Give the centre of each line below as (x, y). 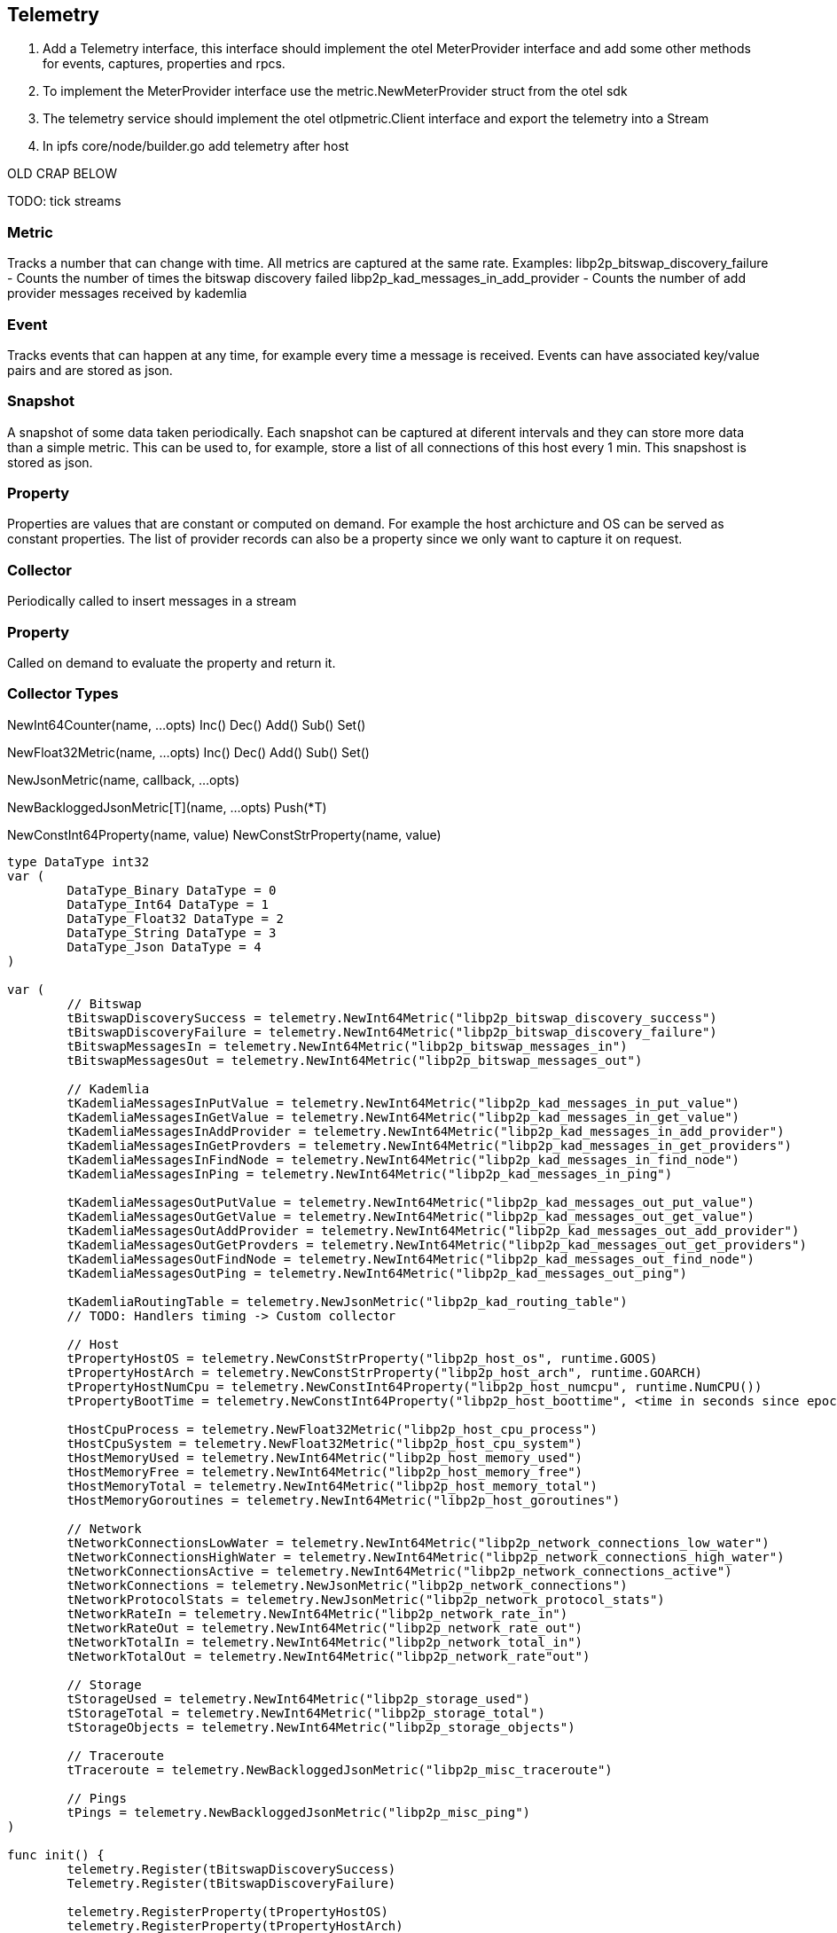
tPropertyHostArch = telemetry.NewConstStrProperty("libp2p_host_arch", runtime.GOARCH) (384, 1372)
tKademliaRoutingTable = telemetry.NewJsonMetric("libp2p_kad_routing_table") (347, 1301)
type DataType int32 (78, 861)
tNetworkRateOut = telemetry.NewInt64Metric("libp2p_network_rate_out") (325, 1628)
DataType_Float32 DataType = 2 (175, 918)
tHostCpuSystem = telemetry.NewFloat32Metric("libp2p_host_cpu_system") (325, 1443)
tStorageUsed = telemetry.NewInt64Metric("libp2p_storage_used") (299, 1698)
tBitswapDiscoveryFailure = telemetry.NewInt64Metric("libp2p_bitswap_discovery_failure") (392, 1032)
